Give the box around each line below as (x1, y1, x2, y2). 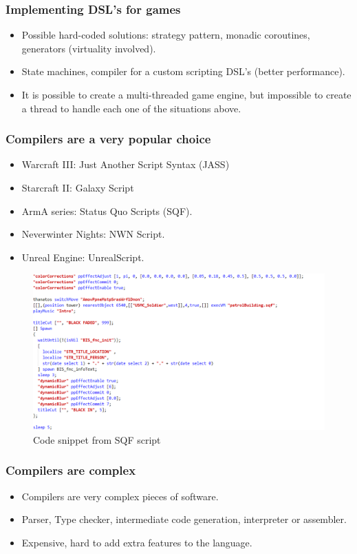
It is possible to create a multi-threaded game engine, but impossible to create (21, 88, 351, 101)
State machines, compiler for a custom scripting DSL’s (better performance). (21, 64, 345, 79)
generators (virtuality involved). (21, 41, 156, 55)
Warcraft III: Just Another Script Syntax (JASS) (21, 157, 230, 172)
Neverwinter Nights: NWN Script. (21, 227, 165, 241)
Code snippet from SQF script (33, 432, 161, 447)
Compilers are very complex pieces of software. (21, 489, 219, 503)
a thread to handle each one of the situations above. (21, 101, 241, 115)
